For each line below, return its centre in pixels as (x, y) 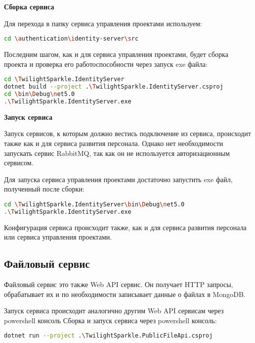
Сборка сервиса (29, 6)
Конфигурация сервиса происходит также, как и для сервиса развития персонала (125, 227)
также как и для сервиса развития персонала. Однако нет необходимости (114, 143)
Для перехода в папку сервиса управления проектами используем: (103, 23)
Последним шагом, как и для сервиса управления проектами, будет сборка (116, 54)
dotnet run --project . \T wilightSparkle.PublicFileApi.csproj (108, 336)
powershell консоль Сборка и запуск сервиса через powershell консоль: (110, 320)
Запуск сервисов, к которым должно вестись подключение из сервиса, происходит (127, 133)
